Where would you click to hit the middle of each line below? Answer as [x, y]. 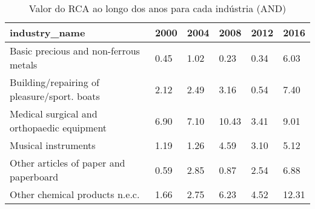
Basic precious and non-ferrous [75, 51]
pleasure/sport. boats [55, 96]
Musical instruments [53, 145]
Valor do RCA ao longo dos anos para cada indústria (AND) [157, 8]
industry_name [48, 32]
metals [24, 65]
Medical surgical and [54, 114]
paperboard [34, 177]
